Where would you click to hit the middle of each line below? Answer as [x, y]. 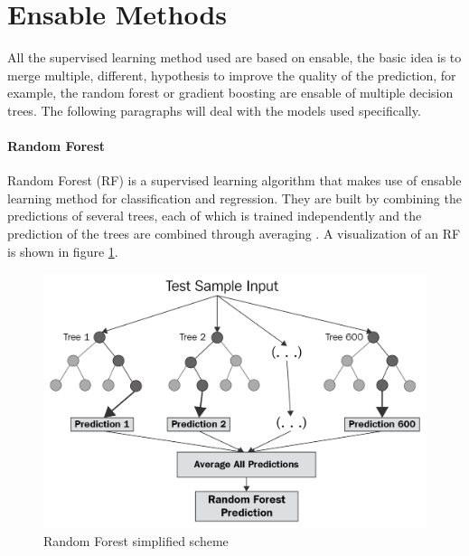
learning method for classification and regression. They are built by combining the [234, 198]
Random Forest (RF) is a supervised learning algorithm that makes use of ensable [234, 180]
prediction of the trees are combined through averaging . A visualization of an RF [234, 234]
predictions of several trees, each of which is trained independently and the [215, 216]
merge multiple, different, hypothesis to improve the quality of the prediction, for [232, 75]
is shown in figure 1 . [63, 251]
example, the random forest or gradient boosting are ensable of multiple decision [230, 93]
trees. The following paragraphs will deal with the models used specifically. [214, 110]
